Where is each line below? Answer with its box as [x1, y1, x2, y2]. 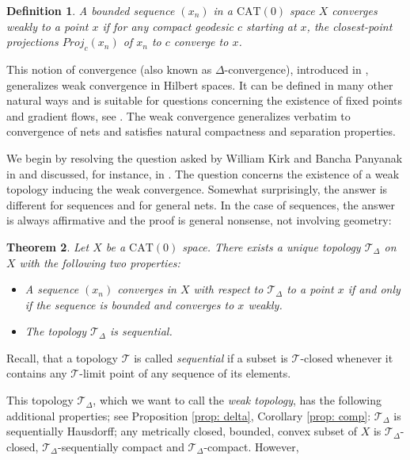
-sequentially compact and [58, 438, 184, 454]
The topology [25, 323, 87, 339]
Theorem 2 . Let [6, 238, 89, 255]
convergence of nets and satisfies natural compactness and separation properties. [6, 123, 396, 140]
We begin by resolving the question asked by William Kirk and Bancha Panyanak [6, 149, 403, 166]
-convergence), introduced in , [224, 60, 369, 77]
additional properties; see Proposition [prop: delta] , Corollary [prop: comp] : [6, 407, 371, 424]
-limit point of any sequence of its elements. [79, 365, 291, 381]
